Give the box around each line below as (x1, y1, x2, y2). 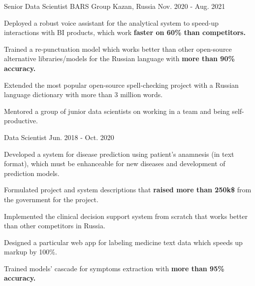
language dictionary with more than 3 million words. (4, 89, 163, 100)
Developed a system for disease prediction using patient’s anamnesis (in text (4, 148, 234, 159)
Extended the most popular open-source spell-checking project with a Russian (4, 79, 239, 90)
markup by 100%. (4, 247, 57, 257)
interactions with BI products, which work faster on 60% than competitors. (4, 27, 246, 37)
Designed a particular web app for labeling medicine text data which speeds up (4, 237, 243, 247)
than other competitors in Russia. (4, 220, 105, 231)
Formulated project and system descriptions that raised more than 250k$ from (4, 184, 252, 195)
